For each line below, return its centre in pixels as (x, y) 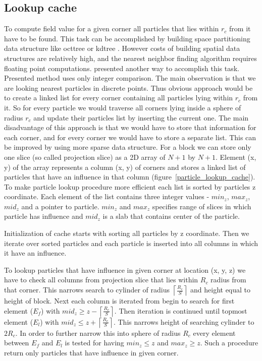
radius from (228, 280)
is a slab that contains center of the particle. (171, 216)
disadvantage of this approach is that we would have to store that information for (130, 127)
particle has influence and (44, 216)
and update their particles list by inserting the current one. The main (141, 117)
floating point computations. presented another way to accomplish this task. (122, 68)
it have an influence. (35, 253)
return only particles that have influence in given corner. (91, 352)
